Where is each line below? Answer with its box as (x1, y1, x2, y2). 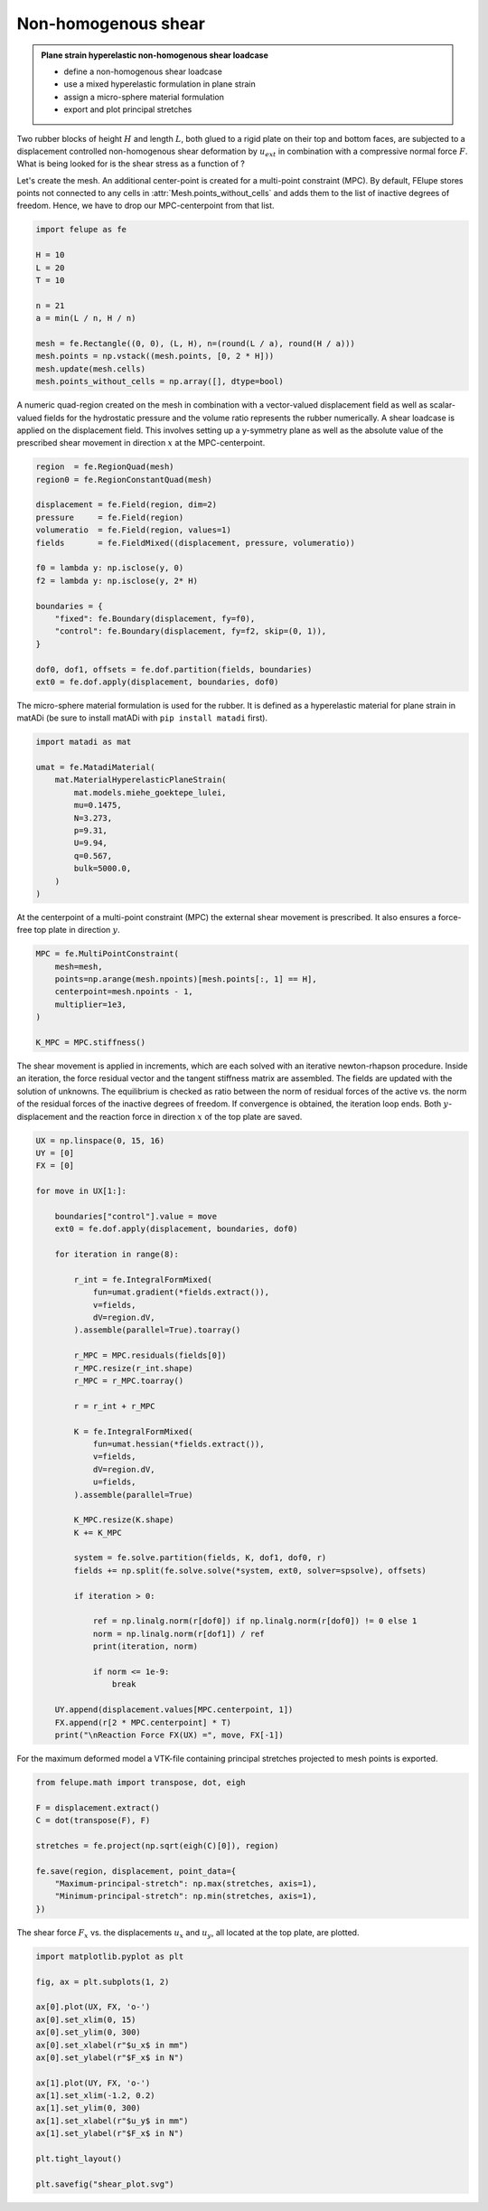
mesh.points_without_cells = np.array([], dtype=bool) (35, 376, 284, 387)
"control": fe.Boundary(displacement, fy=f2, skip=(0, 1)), (54, 626, 327, 636)
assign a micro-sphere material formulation (63, 91, 225, 102)
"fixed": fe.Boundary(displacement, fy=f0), (54, 613, 256, 624)
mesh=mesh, (54, 961, 103, 972)
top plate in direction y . (33, 925, 121, 936)
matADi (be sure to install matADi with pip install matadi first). (16, 712, 268, 723)
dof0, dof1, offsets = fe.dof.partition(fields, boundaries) (35, 664, 313, 674)
